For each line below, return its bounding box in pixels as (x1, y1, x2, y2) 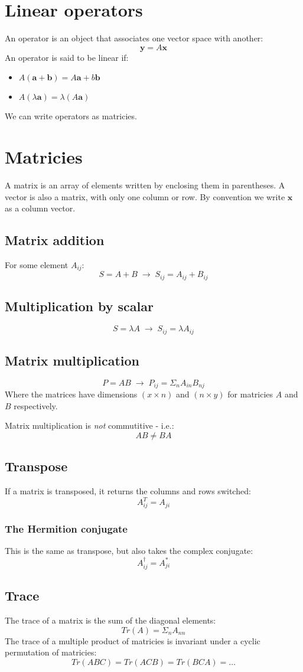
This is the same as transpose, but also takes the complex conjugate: (5, 544, 253, 557)
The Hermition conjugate (5, 521, 128, 536)
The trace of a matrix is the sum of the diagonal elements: (5, 614, 216, 627)
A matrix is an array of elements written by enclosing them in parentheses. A (5, 179, 285, 191)
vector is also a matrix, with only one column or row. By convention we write (5, 190, 285, 203)
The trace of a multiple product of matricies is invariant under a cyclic (5, 634, 260, 647)
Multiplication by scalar (5, 297, 154, 315)
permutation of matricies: (5, 646, 97, 658)
